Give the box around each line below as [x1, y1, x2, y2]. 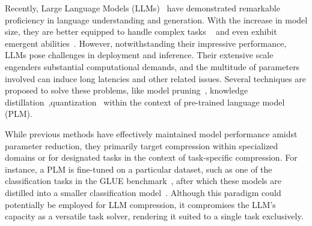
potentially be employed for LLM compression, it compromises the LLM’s [5, 198, 276, 210]
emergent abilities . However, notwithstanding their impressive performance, [5, 37, 287, 49]
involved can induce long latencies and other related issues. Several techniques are [5, 72, 307, 85]
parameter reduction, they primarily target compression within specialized [5, 139, 278, 152]
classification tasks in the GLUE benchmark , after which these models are [5, 174, 281, 187]
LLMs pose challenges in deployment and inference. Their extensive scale [5, 49, 274, 61]
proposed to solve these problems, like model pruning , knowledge [5, 84, 248, 97]
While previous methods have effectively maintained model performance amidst [5, 127, 298, 140]
